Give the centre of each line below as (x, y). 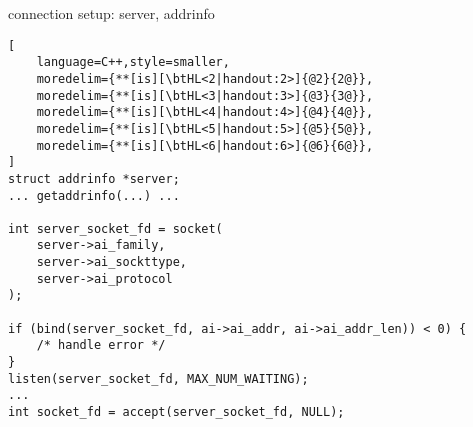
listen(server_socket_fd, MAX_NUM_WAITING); (158, 378)
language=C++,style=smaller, (133, 62)
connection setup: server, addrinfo (111, 13)
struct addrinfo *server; (94, 178)
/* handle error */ (101, 345)
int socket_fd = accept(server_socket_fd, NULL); (176, 412)
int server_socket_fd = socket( (115, 228)
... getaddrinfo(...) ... (94, 195)
